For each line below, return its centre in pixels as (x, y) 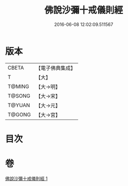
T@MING (18, 86)
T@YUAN (19, 105)
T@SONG (19, 95)
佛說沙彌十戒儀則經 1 (26, 178)
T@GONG (19, 114)
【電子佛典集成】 (56, 68)
